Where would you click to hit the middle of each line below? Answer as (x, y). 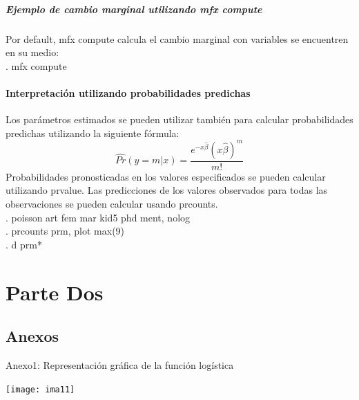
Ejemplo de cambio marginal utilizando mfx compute (134, 9)
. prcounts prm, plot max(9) (65, 231)
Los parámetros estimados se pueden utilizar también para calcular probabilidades (179, 119)
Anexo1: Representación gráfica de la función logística (120, 365)
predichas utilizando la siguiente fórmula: (93, 133)
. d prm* (24, 244)
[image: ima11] (40, 389)
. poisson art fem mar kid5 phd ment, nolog (98, 217)
